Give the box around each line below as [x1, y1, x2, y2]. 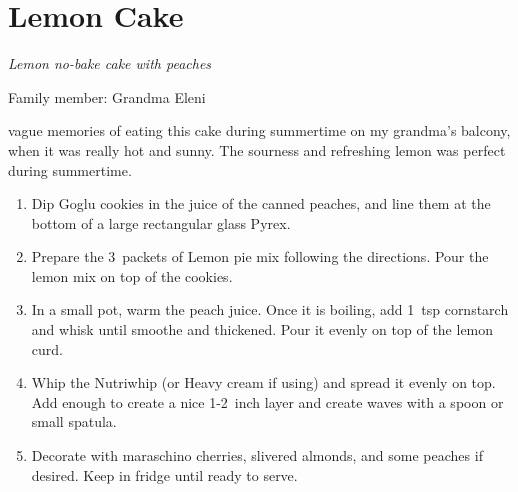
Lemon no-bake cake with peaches [8, 53, 212, 74]
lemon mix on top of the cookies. [31, 265, 233, 286]
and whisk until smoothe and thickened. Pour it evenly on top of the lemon [31, 319, 494, 340]
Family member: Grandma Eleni [8, 86, 206, 107]
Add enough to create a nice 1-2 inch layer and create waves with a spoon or [31, 391, 504, 412]
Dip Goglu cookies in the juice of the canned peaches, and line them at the [31, 193, 491, 214]
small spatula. [31, 411, 117, 432]
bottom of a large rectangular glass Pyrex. [31, 212, 291, 233]
